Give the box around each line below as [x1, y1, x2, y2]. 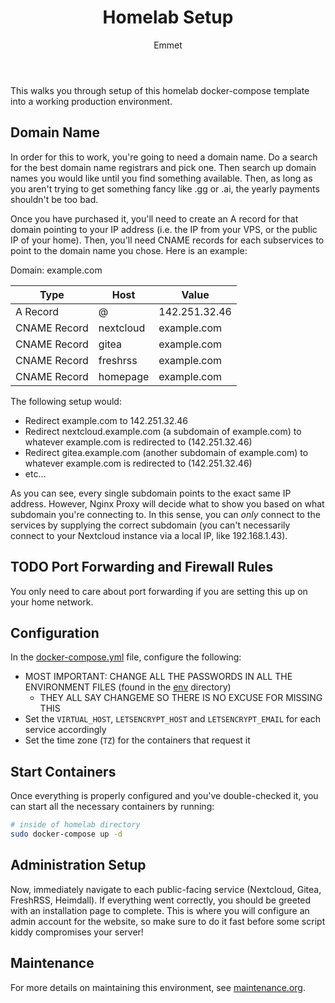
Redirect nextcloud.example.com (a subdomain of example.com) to [24, 425, 302, 437]
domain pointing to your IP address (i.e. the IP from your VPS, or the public [10, 223, 318, 235]
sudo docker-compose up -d [10, 829, 123, 840]
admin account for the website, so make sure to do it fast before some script [10, 915, 326, 927]
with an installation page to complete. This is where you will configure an [10, 904, 310, 916]
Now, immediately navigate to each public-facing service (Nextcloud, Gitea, [10, 883, 322, 895]
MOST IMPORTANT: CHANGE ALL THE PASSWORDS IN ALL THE [24, 671, 293, 683]
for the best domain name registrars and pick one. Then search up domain [10, 161, 317, 173]
